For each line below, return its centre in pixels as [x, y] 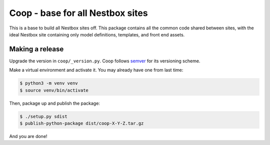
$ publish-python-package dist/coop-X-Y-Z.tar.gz [82, 123]
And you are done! [28, 136]
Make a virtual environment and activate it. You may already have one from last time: [96, 70]
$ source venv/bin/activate [54, 90]
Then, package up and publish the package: [54, 103]
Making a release [36, 49]
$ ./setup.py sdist [43, 116]
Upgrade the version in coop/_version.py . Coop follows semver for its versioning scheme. [105, 61]
